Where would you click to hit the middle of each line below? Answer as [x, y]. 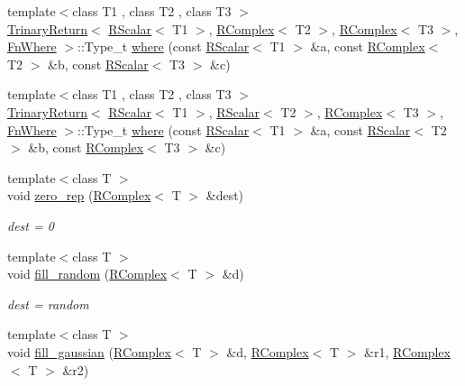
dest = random [48, 303]
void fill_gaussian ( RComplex [89, 351]
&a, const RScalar [360, 129]
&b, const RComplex [86, 147]
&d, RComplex [268, 351]
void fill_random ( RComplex [87, 274]
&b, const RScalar [98, 64]
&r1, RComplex [407, 351]
